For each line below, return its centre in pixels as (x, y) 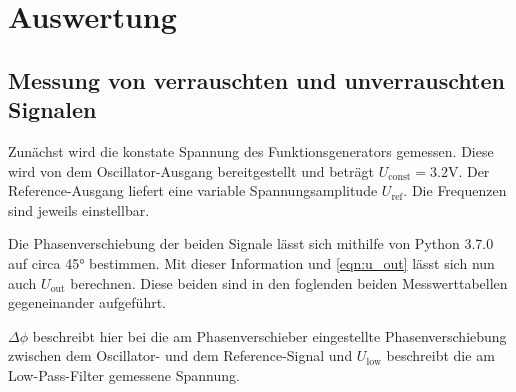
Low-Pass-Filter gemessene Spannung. (124, 374)
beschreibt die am (440, 355)
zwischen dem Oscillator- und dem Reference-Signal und (180, 355)
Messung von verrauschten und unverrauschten (256, 79)
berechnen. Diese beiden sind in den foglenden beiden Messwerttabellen (289, 282)
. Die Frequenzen (455, 190)
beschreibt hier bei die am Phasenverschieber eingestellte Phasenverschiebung (269, 335)
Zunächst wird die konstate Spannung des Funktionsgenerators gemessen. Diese (251, 150)
